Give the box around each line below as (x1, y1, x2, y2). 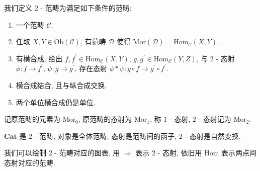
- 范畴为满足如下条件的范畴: (40, 3, 132, 13)
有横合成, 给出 (16, 53, 63, 63)
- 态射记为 (198, 114, 231, 124)
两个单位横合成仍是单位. (16, 97, 96, 107)
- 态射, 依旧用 (157, 147, 202, 158)
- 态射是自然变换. (185, 130, 241, 141)
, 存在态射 (74, 63, 108, 73)
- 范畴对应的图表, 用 (54, 147, 120, 158)
